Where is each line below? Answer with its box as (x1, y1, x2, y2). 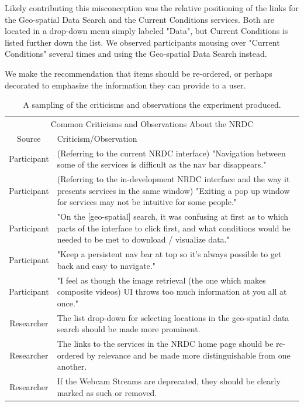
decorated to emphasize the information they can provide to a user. (5, 79, 246, 91)
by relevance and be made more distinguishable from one (87, 349, 291, 361)
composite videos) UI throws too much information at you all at (57, 285, 287, 298)
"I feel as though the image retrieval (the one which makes (57, 274, 266, 286)
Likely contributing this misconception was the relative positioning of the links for (5, 2, 299, 13)
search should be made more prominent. (57, 323, 201, 335)
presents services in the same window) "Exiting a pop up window (57, 184, 290, 196)
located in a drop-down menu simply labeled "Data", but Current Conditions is (5, 25, 288, 37)
